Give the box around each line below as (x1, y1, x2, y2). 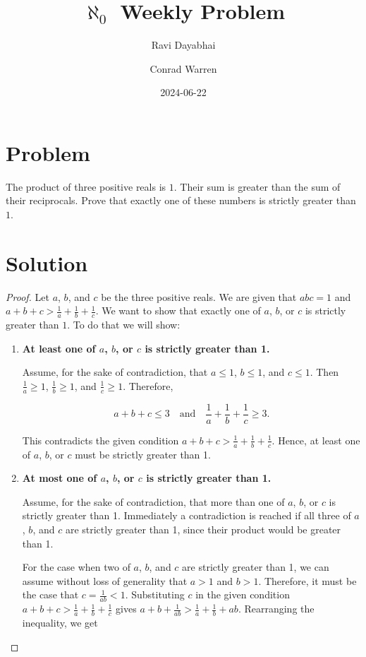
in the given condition (195, 587, 290, 602)
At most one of (22, 470, 97, 485)
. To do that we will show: (67, 317, 181, 332)
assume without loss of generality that (22, 573, 188, 588)
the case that (22, 587, 79, 602)
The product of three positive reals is (6, 179, 166, 194)
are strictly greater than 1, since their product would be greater (65, 522, 341, 537)
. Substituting (125, 587, 185, 602)
